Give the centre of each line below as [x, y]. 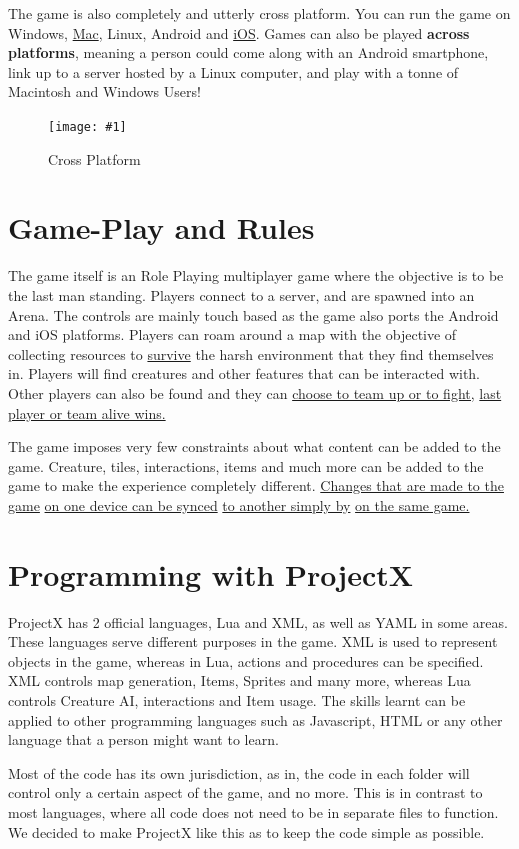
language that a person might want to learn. [143, 739]
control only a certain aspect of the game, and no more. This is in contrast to [245, 792]
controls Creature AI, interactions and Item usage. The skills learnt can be [237, 699]
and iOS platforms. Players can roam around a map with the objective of [232, 334]
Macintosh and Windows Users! [104, 91]
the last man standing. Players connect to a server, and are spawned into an [241, 294]
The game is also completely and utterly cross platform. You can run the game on [259, 13]
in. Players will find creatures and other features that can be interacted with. [244, 373]
